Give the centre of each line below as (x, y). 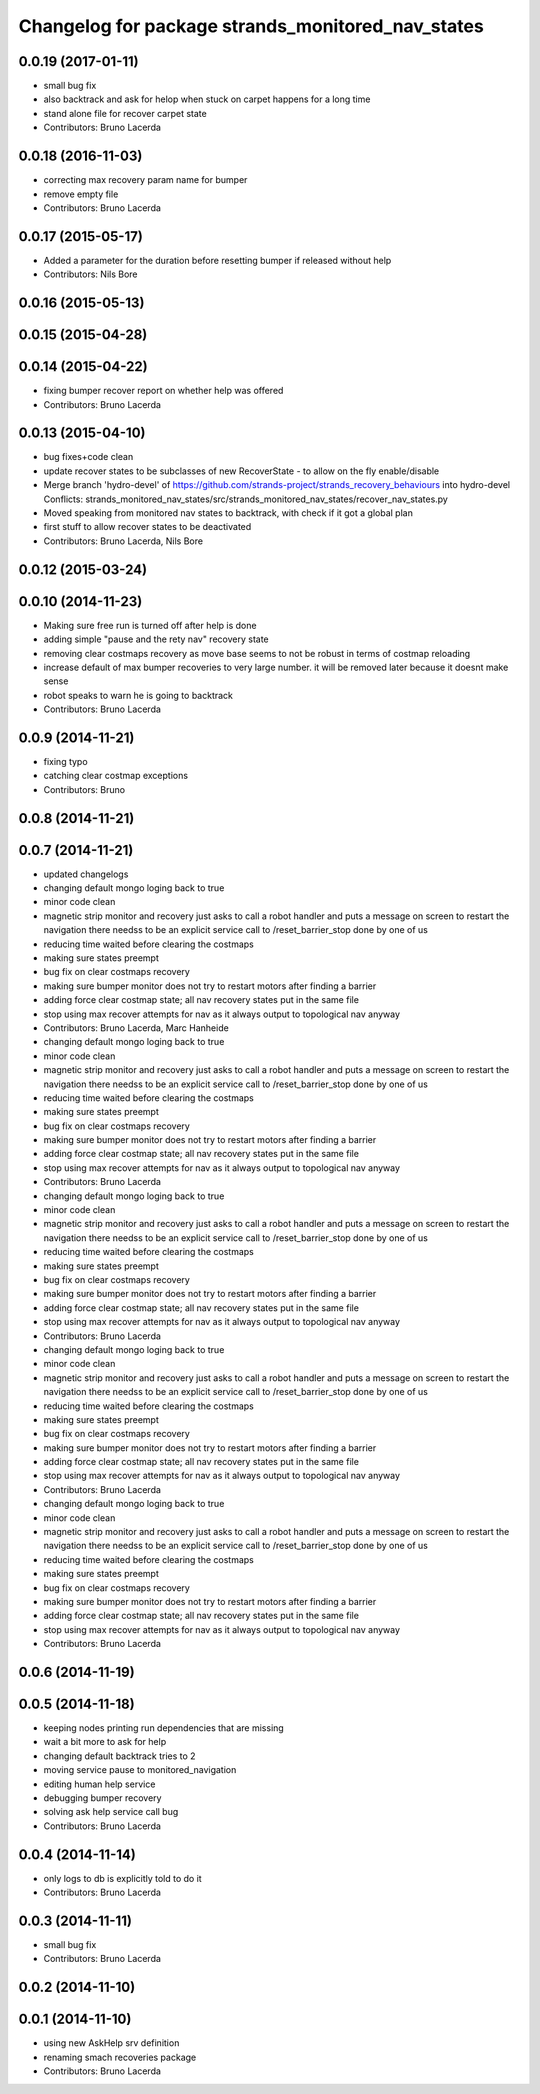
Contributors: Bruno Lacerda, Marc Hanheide (136, 1027)
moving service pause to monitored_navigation (140, 1770)
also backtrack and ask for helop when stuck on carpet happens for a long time (207, 99)
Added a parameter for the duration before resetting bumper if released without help (217, 260)
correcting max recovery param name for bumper (145, 180)
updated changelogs (86, 874)
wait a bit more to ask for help (105, 1742)
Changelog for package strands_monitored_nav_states (251, 26)
